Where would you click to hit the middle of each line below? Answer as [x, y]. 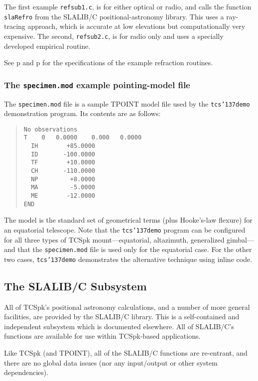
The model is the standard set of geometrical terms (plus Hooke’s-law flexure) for [128, 220]
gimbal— [240, 239]
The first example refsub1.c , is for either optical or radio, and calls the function [128, 6]
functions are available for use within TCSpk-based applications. [102, 336]
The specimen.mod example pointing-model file [97, 84]
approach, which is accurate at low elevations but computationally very [136, 26]
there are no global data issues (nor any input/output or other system [111, 362]
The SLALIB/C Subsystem [75, 286]
